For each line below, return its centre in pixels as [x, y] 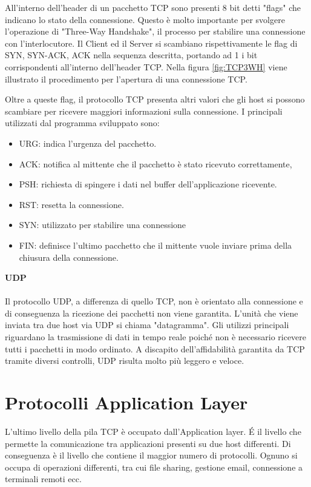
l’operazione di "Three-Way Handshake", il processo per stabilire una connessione [155, 31]
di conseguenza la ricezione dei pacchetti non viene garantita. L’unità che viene [152, 313]
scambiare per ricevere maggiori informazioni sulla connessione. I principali [144, 111]
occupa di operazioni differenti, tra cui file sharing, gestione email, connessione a [154, 467]
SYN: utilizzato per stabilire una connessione [103, 225]
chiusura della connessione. [69, 257]
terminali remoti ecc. [43, 479]
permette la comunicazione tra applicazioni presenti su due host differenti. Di [148, 443]
